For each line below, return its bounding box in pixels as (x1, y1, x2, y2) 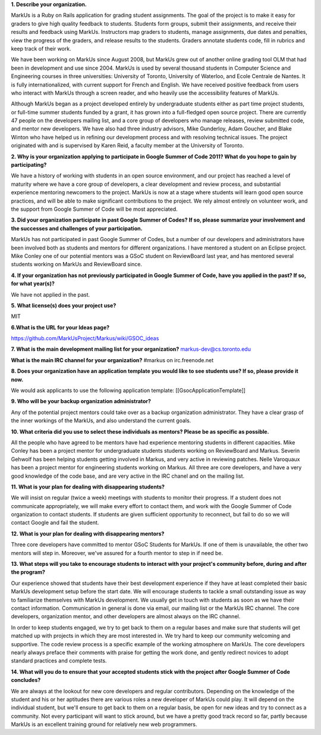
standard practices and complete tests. (11, 657, 107, 664)
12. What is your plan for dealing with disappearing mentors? (11, 530, 165, 537)
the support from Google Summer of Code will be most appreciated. (11, 205, 178, 213)
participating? (11, 161, 47, 169)
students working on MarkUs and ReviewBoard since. (11, 261, 143, 268)
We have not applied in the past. (11, 291, 90, 298)
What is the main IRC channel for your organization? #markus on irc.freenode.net (11, 356, 214, 363)
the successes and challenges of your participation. (11, 225, 143, 232)
